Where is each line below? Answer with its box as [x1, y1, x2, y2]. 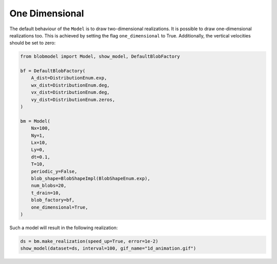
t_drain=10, [31, 190, 62, 196]
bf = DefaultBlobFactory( [20, 68, 86, 74]
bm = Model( [20, 118, 51, 124]
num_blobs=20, [31, 182, 67, 189]
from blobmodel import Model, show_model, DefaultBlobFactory [20, 54, 180, 59]
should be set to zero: [9, 40, 56, 46]
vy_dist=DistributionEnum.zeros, [31, 96, 115, 103]
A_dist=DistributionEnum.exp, [31, 75, 107, 81]
